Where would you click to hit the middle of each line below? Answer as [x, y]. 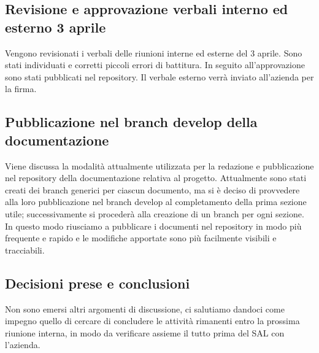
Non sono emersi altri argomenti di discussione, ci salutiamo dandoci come [145, 308]
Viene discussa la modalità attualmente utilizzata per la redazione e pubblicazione [159, 165]
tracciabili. [25, 250]
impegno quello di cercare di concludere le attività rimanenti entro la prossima [152, 321]
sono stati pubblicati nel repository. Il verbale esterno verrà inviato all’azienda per [159, 76]
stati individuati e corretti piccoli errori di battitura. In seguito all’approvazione [155, 65]
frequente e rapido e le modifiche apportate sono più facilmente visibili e [141, 238]
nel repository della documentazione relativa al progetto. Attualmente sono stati [156, 178]
